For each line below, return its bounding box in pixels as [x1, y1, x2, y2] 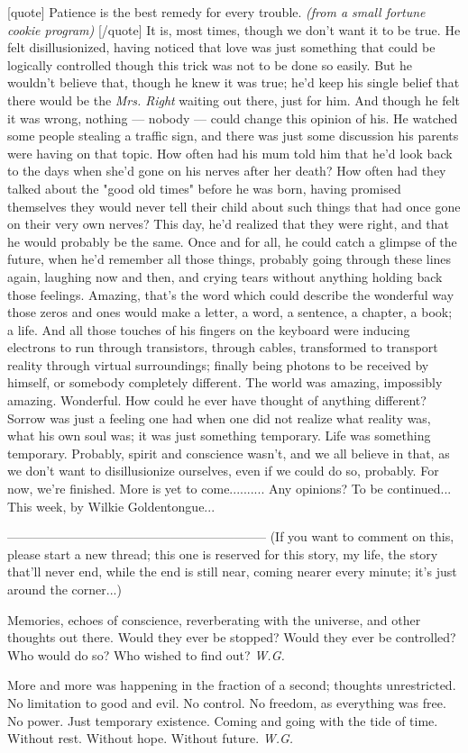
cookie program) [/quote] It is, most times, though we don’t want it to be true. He [7, 20, 461, 39]
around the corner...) [7, 580, 122, 598]
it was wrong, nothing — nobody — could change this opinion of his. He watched [7, 108, 458, 127]
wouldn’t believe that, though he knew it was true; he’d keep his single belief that [7, 73, 460, 92]
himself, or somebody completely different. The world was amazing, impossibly [7, 373, 443, 392]
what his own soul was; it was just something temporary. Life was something [7, 426, 431, 445]
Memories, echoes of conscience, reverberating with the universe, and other [7, 610, 421, 629]
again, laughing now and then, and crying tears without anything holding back [7, 267, 443, 286]
